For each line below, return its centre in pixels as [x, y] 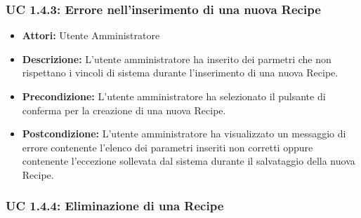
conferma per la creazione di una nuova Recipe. [124, 110]
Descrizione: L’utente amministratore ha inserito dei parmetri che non [177, 59]
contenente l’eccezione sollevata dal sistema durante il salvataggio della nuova [189, 161]
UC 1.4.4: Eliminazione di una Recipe [115, 206]
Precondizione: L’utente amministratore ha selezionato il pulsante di [174, 96]
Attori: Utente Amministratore [91, 35]
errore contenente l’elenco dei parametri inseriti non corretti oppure [168, 147]
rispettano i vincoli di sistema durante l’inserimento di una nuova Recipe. [180, 73]
